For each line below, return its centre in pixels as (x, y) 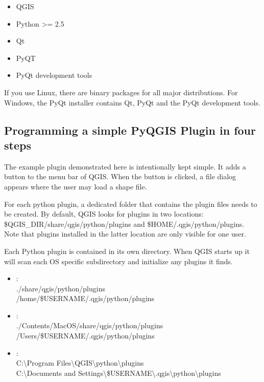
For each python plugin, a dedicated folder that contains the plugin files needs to (131, 204)
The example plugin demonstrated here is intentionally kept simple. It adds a (125, 166)
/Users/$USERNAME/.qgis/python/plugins (85, 336)
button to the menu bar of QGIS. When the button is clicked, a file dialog (120, 176)
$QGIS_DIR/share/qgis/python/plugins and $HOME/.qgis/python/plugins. (124, 224)
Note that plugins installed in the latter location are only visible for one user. (125, 234)
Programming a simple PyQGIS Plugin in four (130, 130)
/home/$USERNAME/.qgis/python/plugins (85, 298)
